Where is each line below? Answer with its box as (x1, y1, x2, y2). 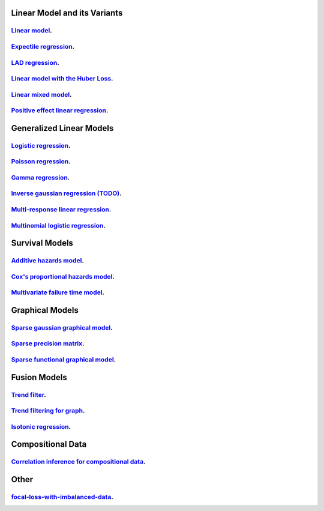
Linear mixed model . (11, 90, 72, 98)
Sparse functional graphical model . (11, 355, 116, 363)
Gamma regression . (11, 173, 70, 181)
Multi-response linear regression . (11, 205, 112, 214)
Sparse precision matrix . (11, 339, 85, 348)
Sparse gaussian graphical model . (11, 323, 113, 331)
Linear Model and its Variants (11, 8, 123, 18)
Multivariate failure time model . (11, 288, 105, 297)
